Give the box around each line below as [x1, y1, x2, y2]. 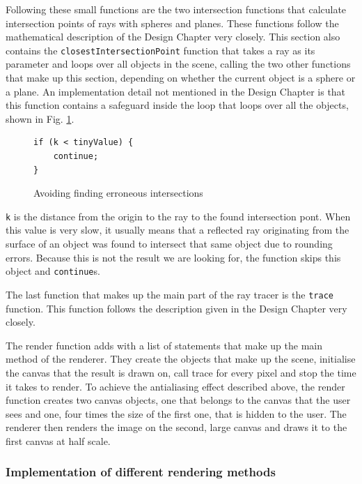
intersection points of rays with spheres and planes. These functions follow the [6, 15, 339, 30]
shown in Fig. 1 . [6, 111, 74, 126]
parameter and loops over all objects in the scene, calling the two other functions [6, 56, 351, 71]
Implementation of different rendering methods [6, 463, 276, 481]
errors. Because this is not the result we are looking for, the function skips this [6, 250, 341, 264]
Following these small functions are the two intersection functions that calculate [6, 2, 347, 16]
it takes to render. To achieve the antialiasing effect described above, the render [6, 379, 345, 393]
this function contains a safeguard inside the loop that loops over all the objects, [6, 98, 349, 112]
